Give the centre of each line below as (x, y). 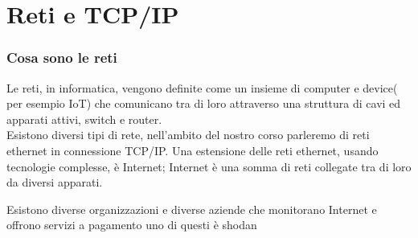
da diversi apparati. (55, 182)
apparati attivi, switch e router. (84, 119)
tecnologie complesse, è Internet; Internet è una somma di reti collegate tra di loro (209, 166)
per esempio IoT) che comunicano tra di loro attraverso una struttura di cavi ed (204, 103)
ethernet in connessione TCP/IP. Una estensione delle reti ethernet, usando (193, 150)
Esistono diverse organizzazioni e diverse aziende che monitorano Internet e (192, 209)
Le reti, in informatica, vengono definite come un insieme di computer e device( (202, 87)
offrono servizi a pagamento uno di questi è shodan (132, 225)
